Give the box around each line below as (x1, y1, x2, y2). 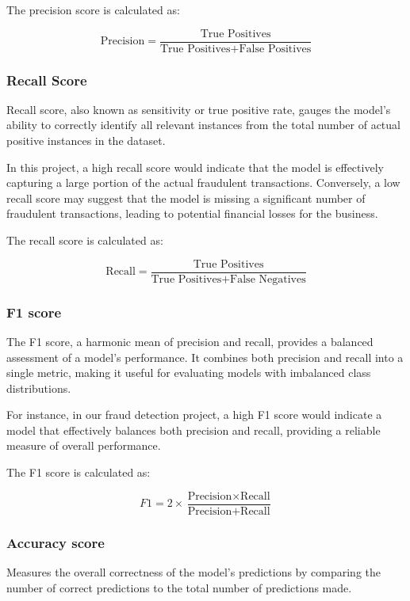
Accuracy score (6, 532, 105, 552)
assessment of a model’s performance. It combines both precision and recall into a (6, 348, 404, 365)
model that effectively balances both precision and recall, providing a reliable (6, 421, 381, 438)
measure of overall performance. (6, 437, 161, 454)
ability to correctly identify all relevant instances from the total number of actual (6, 116, 400, 133)
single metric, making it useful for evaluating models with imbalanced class (6, 364, 371, 381)
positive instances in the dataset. (6, 132, 166, 149)
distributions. (6, 379, 71, 396)
